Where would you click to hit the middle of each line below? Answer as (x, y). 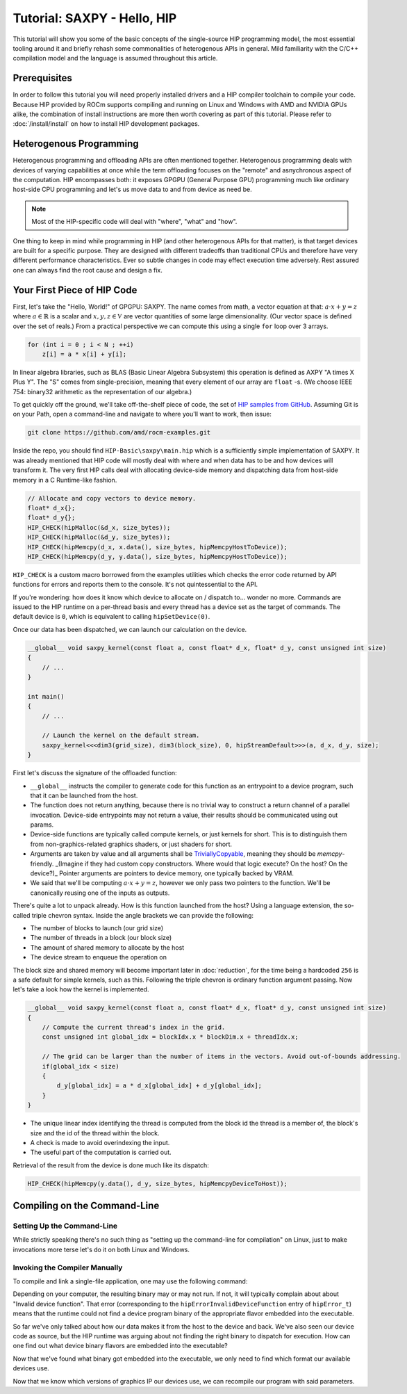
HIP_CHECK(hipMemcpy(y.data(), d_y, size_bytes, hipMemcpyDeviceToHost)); (158, 1183)
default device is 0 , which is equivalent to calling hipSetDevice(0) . (111, 617)
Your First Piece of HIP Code (75, 290)
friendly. (42, 864)
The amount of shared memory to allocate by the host (107, 947)
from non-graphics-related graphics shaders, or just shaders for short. (131, 844)
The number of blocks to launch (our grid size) (97, 927)
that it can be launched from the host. (84, 795)
